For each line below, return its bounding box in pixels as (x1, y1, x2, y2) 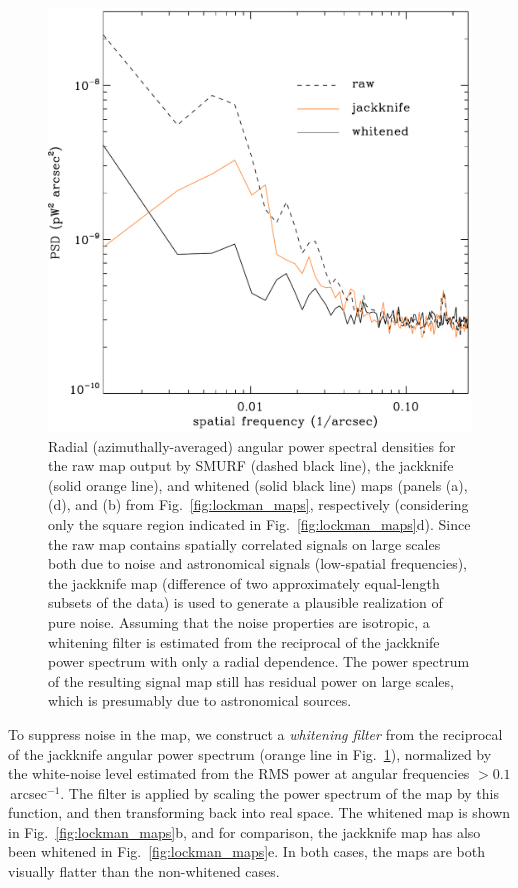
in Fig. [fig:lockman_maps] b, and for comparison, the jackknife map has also (8, 821, 481, 842)
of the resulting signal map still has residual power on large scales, (48, 670, 454, 691)
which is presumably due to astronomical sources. (48, 690, 352, 711)
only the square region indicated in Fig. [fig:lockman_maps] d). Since (48, 513, 471, 534)
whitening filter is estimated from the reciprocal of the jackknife (48, 631, 440, 652)
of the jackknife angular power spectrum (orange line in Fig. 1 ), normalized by (8, 743, 492, 764)
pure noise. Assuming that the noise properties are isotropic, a (48, 611, 430, 632)
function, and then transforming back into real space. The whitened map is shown (8, 802, 511, 823)
